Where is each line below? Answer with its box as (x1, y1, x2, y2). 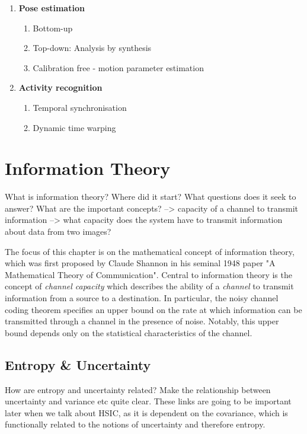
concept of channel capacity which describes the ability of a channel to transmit (5, 280, 294, 292)
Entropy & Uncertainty (5, 355, 151, 374)
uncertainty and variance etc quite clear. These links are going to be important (5, 395, 292, 407)
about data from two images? (5, 225, 111, 238)
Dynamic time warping (33, 121, 116, 133)
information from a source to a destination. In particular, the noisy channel (5, 292, 279, 304)
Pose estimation (18, 2, 85, 14)
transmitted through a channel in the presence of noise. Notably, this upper (5, 315, 279, 327)
